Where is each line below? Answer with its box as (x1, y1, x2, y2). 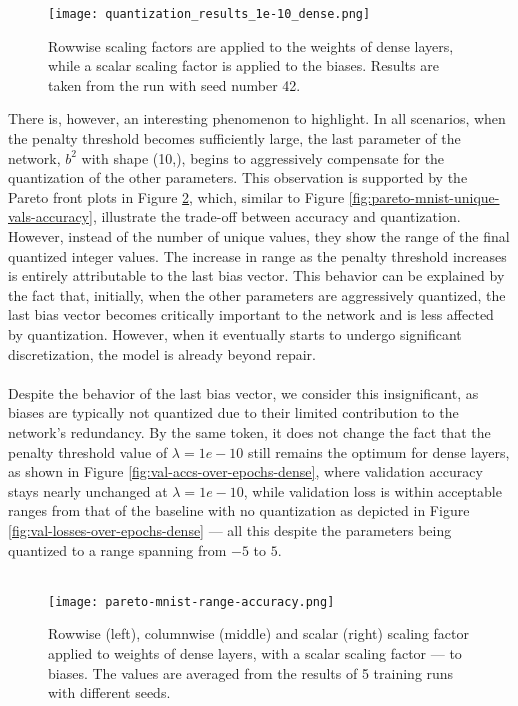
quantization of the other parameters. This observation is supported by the (8, 167, 468, 188)
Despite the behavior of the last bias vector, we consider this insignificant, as (8, 382, 479, 403)
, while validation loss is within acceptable (243, 480, 502, 501)
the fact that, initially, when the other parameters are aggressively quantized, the (8, 284, 506, 305)
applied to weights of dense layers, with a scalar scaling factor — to (48, 642, 462, 663)
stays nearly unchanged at (8, 480, 168, 501)
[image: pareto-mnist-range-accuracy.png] (48, 594, 335, 609)
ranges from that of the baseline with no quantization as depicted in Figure (8, 500, 470, 521)
